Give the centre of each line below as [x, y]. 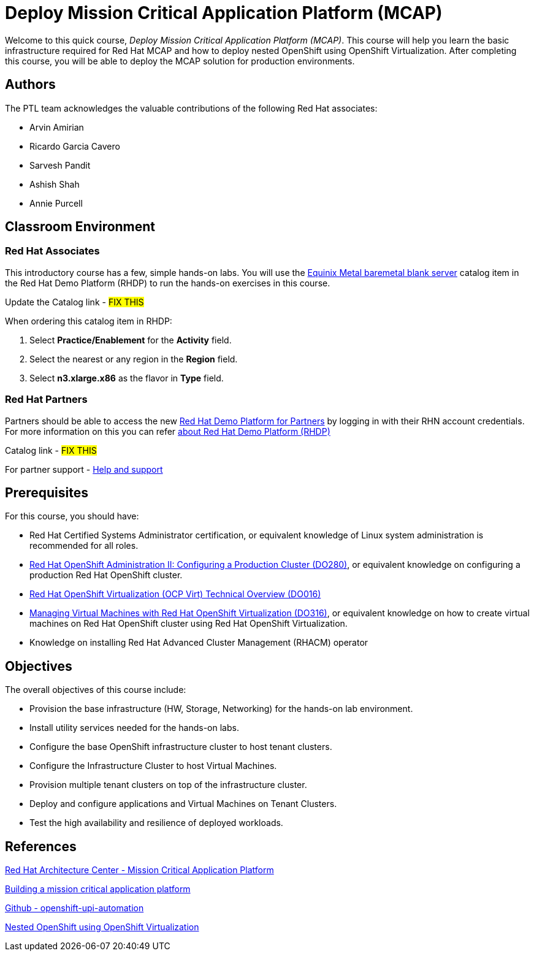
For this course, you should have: [72, 516]
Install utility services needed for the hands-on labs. [134, 728]
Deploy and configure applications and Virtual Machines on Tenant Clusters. [183, 804]
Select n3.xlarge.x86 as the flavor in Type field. [127, 378]
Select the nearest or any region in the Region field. [134, 359]
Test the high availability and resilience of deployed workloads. [156, 823]
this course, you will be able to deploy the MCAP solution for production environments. [180, 61]
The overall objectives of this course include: [96, 690]
